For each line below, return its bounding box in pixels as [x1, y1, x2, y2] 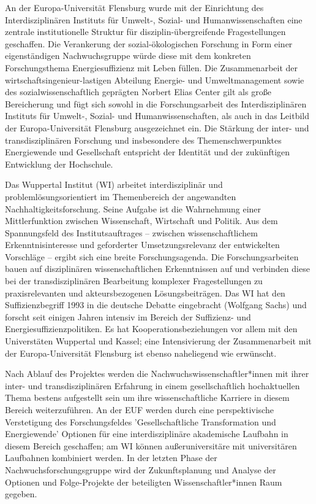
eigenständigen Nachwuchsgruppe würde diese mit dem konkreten [5, 49, 251, 62]
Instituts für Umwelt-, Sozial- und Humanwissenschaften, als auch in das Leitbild [5, 109, 309, 122]
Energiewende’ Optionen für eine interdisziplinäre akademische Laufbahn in [5, 427, 288, 440]
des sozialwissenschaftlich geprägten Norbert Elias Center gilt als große [5, 85, 271, 98]
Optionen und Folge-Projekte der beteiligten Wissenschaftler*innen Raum [5, 475, 282, 488]
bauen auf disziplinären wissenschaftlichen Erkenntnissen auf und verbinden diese [5, 262, 310, 275]
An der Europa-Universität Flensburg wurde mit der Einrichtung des [5, 1, 264, 14]
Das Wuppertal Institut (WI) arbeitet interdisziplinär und [5, 178, 223, 191]
